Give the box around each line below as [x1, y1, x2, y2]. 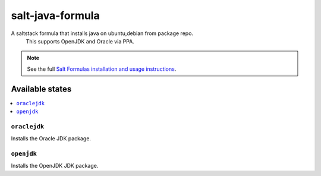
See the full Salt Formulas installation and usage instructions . [27, 65, 177, 73]
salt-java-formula [11, 9, 100, 22]
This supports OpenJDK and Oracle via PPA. [26, 37, 135, 45]
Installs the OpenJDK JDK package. [11, 162, 99, 169]
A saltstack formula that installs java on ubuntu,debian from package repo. [11, 30, 193, 37]
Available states [11, 84, 72, 94]
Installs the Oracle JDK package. [11, 135, 92, 142]
